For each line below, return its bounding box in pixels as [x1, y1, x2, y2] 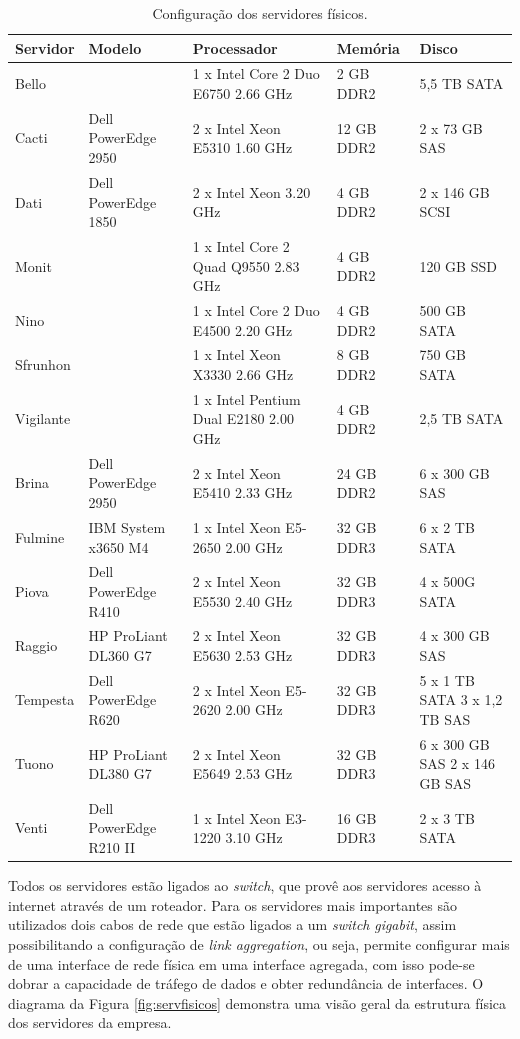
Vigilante [15, 408, 71, 429]
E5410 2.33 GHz [192, 482, 293, 503]
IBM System [88, 516, 166, 537]
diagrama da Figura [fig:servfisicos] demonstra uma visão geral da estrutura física [8, 992, 507, 1013]
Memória [336, 37, 400, 58]
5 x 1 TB [419, 669, 475, 690]
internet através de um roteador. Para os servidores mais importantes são [8, 894, 458, 915]
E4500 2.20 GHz [192, 319, 293, 340]
